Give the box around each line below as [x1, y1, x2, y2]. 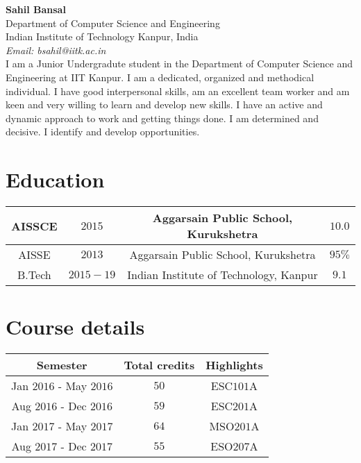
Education [6, 165, 105, 194]
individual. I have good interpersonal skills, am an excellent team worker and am [6, 83, 350, 98]
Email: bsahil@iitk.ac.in [6, 42, 106, 57]
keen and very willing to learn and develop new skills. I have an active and [6, 97, 323, 112]
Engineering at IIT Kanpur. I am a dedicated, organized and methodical [6, 69, 314, 84]
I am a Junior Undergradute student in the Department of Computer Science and [6, 56, 353, 71]
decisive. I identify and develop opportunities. [6, 124, 200, 139]
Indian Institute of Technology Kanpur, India [6, 29, 199, 44]
